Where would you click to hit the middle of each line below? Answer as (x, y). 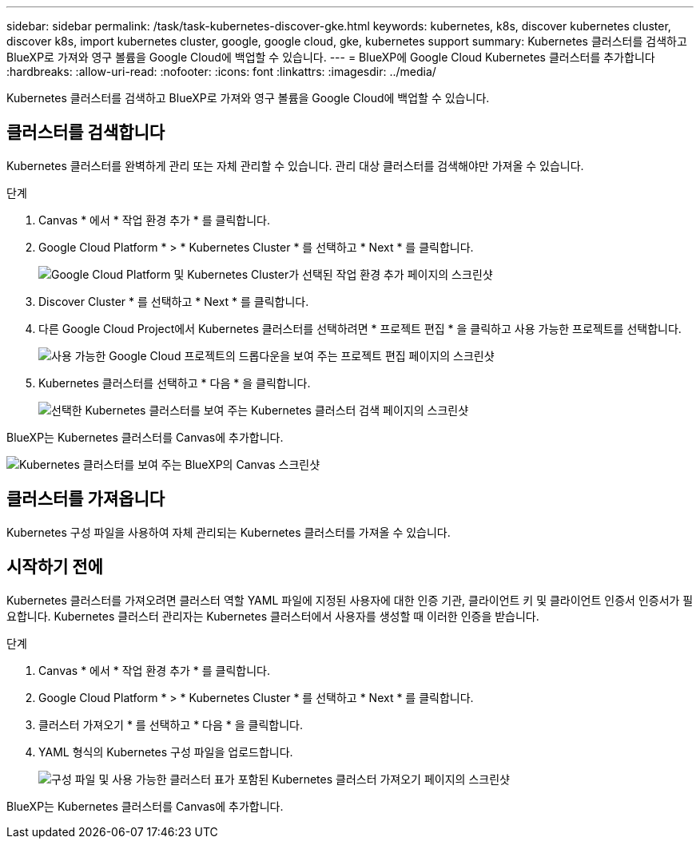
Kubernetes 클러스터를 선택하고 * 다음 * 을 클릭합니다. (175, 383)
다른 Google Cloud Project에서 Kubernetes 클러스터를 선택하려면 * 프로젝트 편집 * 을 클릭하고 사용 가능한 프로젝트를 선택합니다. (360, 328)
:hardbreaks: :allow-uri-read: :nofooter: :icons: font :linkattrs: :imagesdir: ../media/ (221, 71)
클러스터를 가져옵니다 (86, 499)
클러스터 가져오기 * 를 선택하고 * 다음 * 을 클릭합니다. (171, 724)
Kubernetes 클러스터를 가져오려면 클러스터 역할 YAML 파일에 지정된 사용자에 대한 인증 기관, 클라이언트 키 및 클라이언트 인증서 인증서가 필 (350, 600)
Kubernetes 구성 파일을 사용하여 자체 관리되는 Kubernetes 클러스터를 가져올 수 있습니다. (229, 532)
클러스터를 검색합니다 (86, 133)
